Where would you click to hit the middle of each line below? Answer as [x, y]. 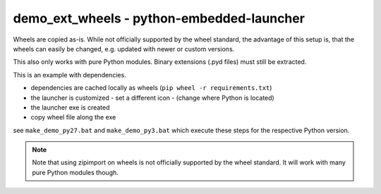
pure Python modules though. [75, 172]
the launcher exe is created [70, 107]
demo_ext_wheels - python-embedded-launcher [159, 18]
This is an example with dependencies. [69, 75]
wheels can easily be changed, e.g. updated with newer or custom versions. [124, 48]
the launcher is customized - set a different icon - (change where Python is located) [152, 98]
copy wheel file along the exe [73, 117]
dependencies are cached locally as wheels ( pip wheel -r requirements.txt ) [151, 88]
